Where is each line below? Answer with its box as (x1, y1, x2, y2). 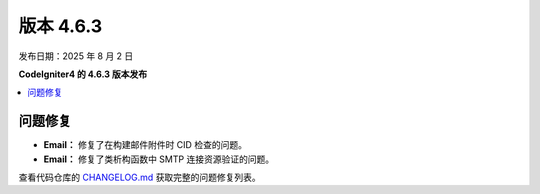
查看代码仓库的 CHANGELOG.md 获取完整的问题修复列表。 (18, 171, 262, 184)
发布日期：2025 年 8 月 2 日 (18, 50, 134, 62)
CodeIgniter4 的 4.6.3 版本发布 (18, 68, 148, 80)
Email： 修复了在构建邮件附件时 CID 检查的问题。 (43, 139, 247, 151)
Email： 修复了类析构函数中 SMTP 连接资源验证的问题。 (43, 153, 275, 165)
